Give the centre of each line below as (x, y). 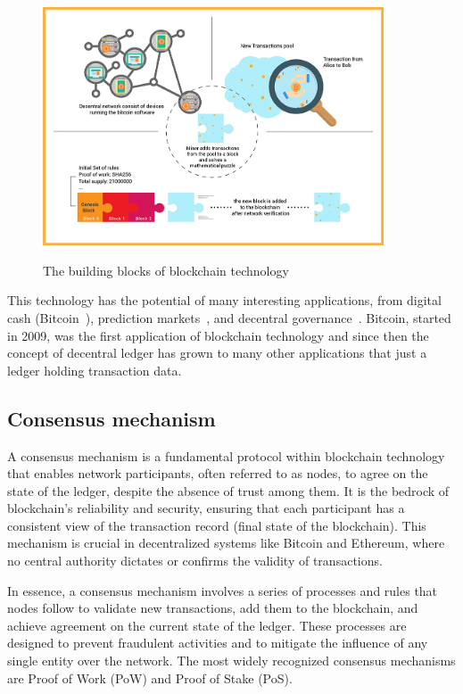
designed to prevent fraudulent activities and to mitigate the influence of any (218, 643)
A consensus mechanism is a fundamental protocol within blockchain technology (226, 455)
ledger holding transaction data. (95, 370)
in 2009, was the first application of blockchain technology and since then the (218, 335)
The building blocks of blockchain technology (166, 270)
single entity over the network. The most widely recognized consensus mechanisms (231, 661)
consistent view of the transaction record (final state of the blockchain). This (217, 525)
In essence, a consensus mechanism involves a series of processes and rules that (223, 590)
